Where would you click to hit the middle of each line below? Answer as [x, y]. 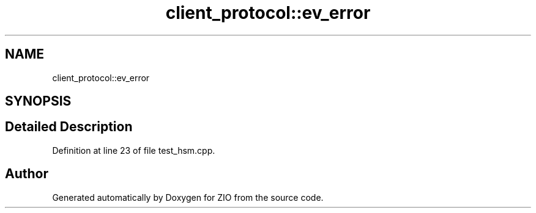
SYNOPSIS [38, 101]
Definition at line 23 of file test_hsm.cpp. [134, 150]
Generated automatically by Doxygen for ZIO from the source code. [188, 197]
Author [27, 174]
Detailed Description [69, 127]
